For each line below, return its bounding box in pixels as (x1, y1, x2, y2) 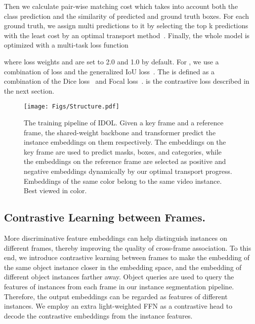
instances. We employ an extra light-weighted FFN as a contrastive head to (4, 301, 232, 311)
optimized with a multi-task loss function (4, 40, 128, 50)
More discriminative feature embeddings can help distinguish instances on (4, 232, 227, 243)
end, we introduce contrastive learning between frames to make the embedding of (4, 252, 250, 263)
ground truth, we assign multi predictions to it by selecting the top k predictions (4, 20, 249, 31)
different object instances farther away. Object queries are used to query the (4, 271, 234, 282)
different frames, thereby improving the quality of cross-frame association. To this (4, 242, 252, 253)
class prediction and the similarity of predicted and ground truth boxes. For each (4, 10, 249, 21)
